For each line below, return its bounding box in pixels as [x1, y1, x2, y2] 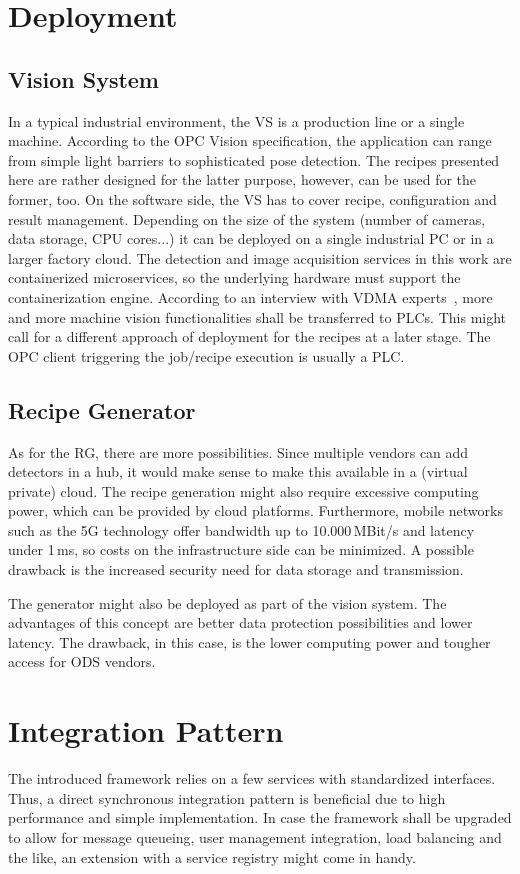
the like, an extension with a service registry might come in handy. [8, 846, 416, 867]
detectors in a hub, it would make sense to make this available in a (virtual [8, 461, 468, 482]
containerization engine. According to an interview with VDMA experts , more [8, 286, 493, 307]
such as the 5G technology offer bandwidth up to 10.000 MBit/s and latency [8, 519, 475, 540]
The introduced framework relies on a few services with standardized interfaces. [8, 768, 496, 789]
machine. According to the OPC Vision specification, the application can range [8, 130, 492, 151]
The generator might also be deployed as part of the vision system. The [8, 592, 447, 613]
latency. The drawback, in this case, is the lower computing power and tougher [8, 631, 491, 652]
